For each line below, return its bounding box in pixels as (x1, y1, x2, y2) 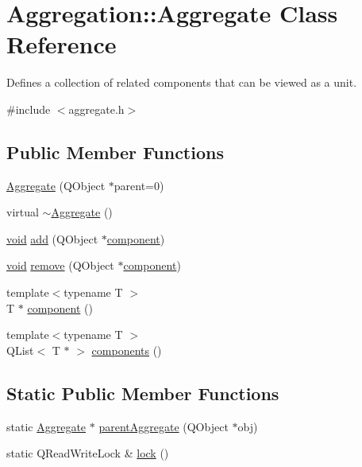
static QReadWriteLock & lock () (6, 445, 169, 461)
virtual (6, 204, 39, 220)
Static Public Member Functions (6, 380, 279, 405)
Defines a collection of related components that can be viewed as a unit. (6, 74, 357, 91)
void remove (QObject (6, 257, 114, 274)
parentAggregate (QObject (98, 418, 229, 434)
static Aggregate (6, 418, 87, 434)
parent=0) (114, 177, 164, 193)
